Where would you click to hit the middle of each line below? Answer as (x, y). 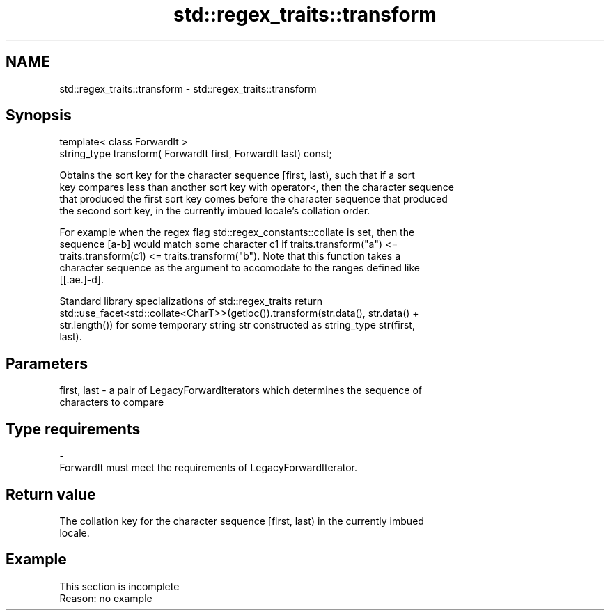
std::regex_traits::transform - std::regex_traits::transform (188, 88)
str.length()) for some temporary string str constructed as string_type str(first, (237, 325)
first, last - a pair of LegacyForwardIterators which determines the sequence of (241, 390)
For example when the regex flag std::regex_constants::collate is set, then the (237, 232)
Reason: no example (106, 598)
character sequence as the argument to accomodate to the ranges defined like (240, 268)
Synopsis (39, 116)
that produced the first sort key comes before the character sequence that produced (253, 199)
